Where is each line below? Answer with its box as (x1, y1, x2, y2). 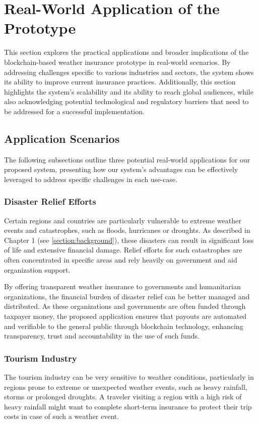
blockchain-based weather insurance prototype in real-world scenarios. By (4, 56, 231, 67)
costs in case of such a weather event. (4, 411, 119, 421)
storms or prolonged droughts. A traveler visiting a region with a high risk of (4, 391, 242, 402)
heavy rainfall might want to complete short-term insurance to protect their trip (4, 401, 252, 411)
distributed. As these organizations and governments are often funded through (4, 301, 246, 311)
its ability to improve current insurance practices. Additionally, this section (4, 76, 236, 87)
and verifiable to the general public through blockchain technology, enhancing (4, 320, 243, 331)
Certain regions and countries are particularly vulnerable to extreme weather (4, 215, 241, 225)
